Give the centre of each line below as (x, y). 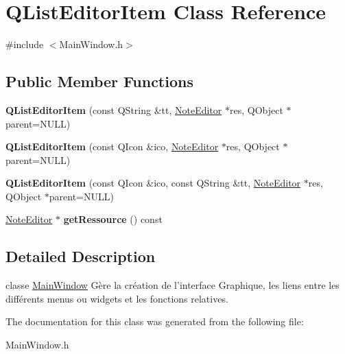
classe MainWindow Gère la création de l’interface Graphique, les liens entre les (172, 285)
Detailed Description (81, 256)
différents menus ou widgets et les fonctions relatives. (117, 298)
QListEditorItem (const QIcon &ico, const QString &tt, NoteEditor (153, 183)
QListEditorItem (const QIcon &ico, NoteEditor (112, 146)
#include (25, 44)
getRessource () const (113, 219)
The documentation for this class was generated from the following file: (155, 321)
